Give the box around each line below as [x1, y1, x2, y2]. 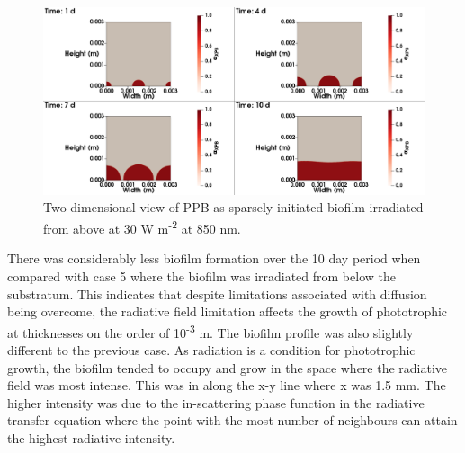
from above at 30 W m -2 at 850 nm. [43, 217, 241, 237]
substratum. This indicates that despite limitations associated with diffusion [7, 284, 427, 303]
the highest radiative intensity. [7, 428, 175, 447]
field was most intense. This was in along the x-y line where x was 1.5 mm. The [7, 376, 446, 395]
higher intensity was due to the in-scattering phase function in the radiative [7, 393, 425, 412]
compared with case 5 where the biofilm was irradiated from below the [7, 266, 396, 285]
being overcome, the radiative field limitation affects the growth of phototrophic [7, 302, 448, 321]
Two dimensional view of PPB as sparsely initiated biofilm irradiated [43, 198, 424, 217]
